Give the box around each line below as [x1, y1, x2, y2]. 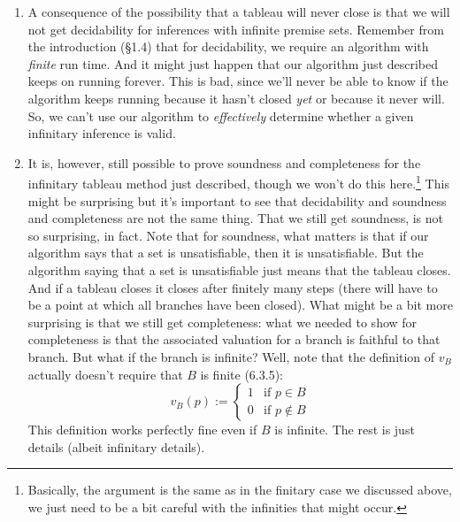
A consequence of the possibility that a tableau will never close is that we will [27, 3, 450, 20]
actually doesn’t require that [27, 365, 183, 383]
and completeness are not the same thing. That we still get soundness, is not [27, 209, 444, 227]
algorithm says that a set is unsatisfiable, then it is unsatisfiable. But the [27, 243, 424, 262]
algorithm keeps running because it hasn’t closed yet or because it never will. [27, 88, 445, 107]
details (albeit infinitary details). [27, 437, 205, 456]
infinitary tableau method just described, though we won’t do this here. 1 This [27, 172, 449, 192]
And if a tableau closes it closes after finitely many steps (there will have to [27, 278, 438, 296]
